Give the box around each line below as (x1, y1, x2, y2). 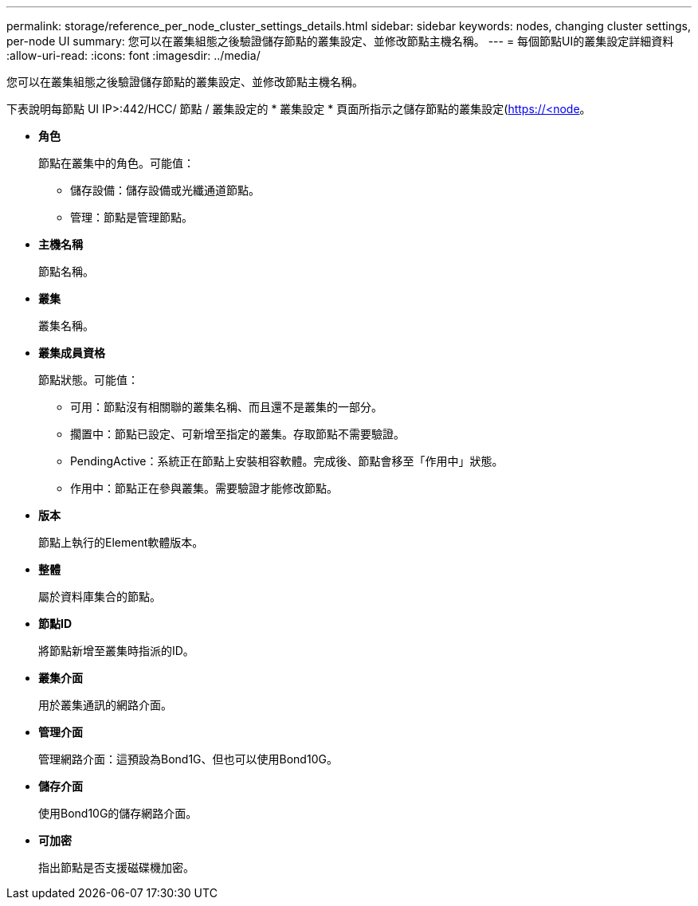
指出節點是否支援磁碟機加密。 (38, 861, 194, 874)
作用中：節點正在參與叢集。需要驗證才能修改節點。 (70, 481, 338, 495)
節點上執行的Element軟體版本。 (38, 535, 204, 549)
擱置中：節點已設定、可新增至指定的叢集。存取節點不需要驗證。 (70, 427, 405, 441)
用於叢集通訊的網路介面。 (38, 698, 172, 712)
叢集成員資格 (38, 346, 105, 359)
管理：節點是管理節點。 (70, 210, 193, 224)
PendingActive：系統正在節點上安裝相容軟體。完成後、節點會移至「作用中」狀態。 (70, 454, 504, 468)
